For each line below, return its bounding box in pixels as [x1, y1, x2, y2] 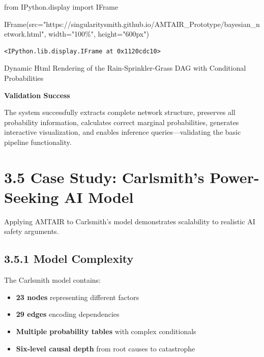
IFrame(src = [4, 18, 43, 29]
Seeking [4, 186, 59, 207]
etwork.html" [4, 28, 44, 39]
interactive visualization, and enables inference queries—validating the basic [4, 127, 241, 137]
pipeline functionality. [4, 136, 72, 147]
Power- [210, 166, 259, 187]
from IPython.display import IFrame [4, 2, 119, 12]
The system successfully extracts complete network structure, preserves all [4, 107, 236, 117]
